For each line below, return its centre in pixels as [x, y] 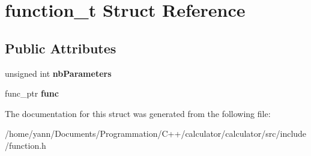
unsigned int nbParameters [58, 73]
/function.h [26, 145]
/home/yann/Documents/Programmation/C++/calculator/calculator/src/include [156, 133]
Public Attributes [61, 48]
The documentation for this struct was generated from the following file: [138, 113]
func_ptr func [32, 93]
